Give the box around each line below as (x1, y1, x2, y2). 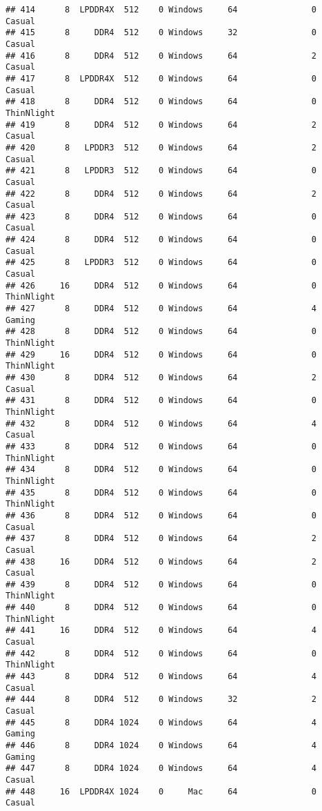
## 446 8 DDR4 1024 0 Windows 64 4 (6, 741, 317, 750)
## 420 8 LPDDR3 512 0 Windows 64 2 (6, 142, 317, 153)
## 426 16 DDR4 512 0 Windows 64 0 (6, 280, 317, 291)
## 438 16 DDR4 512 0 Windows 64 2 (6, 556, 317, 567)
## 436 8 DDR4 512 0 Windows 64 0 (6, 510, 317, 520)
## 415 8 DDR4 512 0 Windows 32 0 (6, 28, 317, 38)
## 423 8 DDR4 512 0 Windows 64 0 (6, 211, 317, 222)
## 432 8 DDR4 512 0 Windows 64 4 (6, 418, 317, 429)
